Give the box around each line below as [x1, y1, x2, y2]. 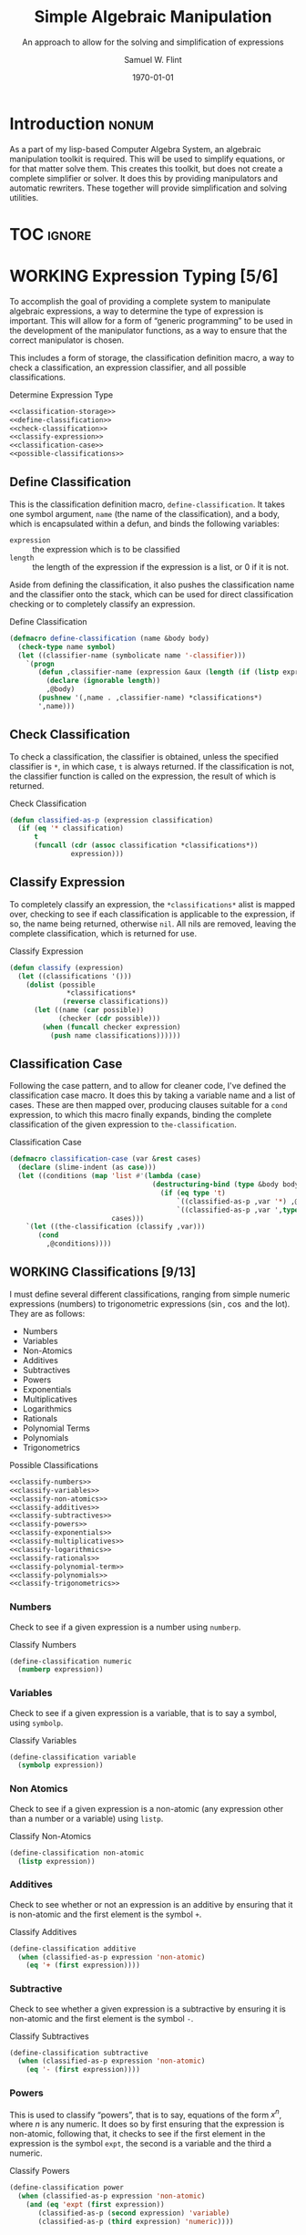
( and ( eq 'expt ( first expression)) [25, 2199, 166, 2209]
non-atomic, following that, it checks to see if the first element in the [9, 2128, 266, 2139]
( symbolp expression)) [17, 1761, 104, 1770]
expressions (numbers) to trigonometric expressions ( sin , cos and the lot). [9, 1298, 291, 1309]
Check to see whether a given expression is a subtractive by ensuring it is [9, 2003, 287, 2014]
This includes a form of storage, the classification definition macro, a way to [9, 352, 294, 363]
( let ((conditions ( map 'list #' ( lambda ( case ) [17, 1172, 202, 1181]
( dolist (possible [25, 980, 96, 989]
